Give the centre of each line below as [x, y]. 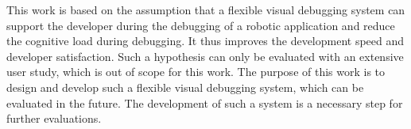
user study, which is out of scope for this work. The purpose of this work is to [196, 72]
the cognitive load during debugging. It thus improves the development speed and [205, 41]
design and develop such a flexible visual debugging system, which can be [185, 87]
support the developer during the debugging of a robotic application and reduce [201, 25]
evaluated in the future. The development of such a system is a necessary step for [205, 102]
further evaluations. [54, 118]
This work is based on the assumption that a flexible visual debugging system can [206, 9]
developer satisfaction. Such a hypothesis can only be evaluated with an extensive [205, 56]
